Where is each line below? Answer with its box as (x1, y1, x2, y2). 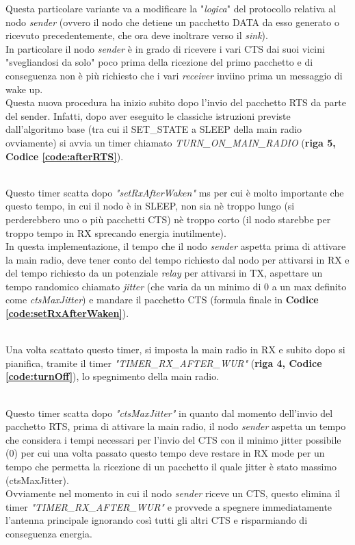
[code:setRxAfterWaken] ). (5, 306, 129, 320)
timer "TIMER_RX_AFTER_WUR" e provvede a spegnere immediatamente (5, 499, 332, 514)
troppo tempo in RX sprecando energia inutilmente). (5, 225, 226, 240)
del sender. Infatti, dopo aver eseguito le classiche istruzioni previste (5, 108, 291, 123)
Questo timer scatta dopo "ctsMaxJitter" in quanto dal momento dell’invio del (5, 405, 333, 420)
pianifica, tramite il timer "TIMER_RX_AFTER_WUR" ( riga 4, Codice (5, 355, 322, 370)
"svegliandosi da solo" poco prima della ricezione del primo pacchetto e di (5, 55, 313, 69)
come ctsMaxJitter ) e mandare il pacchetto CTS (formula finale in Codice (5, 292, 319, 307)
